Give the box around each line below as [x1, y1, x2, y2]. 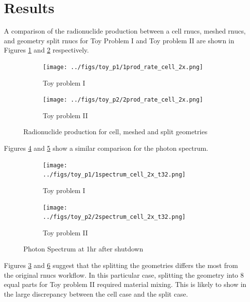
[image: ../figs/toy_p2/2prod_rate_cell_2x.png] [43, 96, 203, 104]
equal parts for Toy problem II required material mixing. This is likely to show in [4, 279, 247, 289]
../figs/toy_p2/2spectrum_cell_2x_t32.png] [43, 213, 186, 221]
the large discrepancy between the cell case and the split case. [4, 288, 188, 299]
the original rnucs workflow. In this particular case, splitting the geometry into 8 [4, 269, 244, 280]
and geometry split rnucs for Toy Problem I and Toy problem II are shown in [4, 35, 234, 45]
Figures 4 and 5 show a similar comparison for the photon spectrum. [4, 143, 209, 153]
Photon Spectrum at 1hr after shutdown [23, 244, 143, 254]
